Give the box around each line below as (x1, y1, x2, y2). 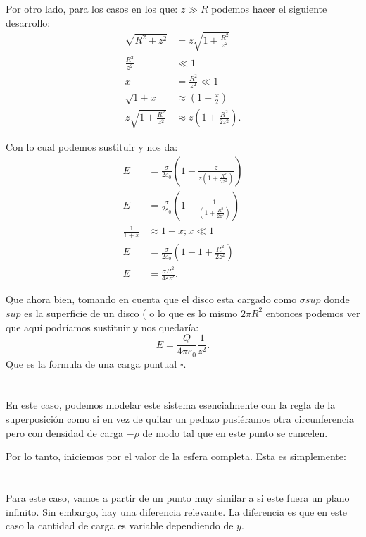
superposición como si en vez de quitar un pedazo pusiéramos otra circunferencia (6, 412, 354, 426)
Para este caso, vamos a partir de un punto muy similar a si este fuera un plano (6, 490, 350, 505)
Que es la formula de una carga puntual (6, 356, 177, 371)
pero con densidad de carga (6, 425, 123, 440)
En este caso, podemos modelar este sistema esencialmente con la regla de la (6, 397, 336, 412)
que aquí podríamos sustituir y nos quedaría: (6, 319, 199, 334)
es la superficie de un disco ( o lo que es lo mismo (24, 305, 238, 320)
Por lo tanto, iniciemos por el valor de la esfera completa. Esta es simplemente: (6, 449, 346, 464)
